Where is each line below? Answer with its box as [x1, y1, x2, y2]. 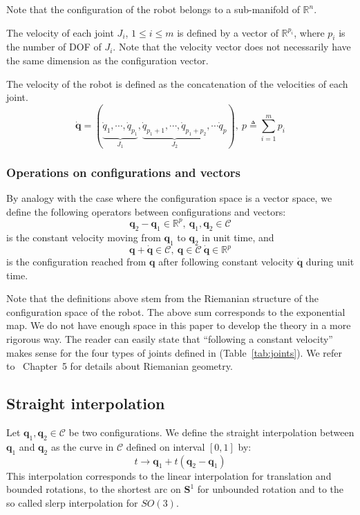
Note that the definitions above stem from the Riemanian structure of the [6, 291, 319, 306]
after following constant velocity [158, 254, 294, 269]
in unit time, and [202, 230, 274, 244]
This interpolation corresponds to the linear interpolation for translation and [6, 468, 332, 483]
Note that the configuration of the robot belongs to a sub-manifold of [6, 2, 300, 16]
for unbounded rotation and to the [197, 482, 344, 496]
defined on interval [126, 439, 205, 453]
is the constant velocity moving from [6, 230, 161, 244]
